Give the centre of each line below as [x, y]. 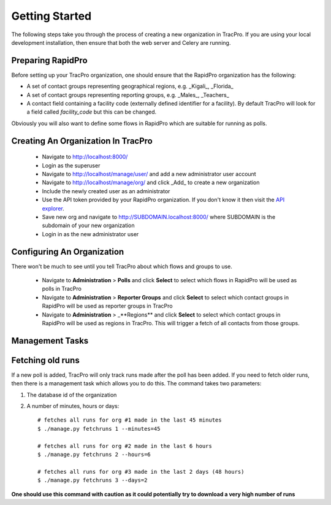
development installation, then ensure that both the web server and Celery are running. [121, 42]
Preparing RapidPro [50, 60]
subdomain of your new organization [88, 226]
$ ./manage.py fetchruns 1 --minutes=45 [99, 429]
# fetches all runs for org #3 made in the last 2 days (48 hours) [141, 472]
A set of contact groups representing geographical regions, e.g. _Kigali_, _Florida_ [130, 87]
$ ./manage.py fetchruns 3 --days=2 [93, 480]
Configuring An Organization [68, 252]
